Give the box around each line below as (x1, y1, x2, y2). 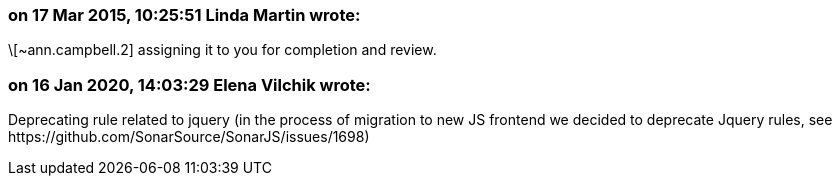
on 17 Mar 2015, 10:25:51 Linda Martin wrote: (8, 5, 361, 25)
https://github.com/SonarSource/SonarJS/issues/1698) (8, 128, 370, 146)
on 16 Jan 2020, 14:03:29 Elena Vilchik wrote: (8, 74, 371, 95)
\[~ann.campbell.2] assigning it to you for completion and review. (8, 41, 437, 59)
